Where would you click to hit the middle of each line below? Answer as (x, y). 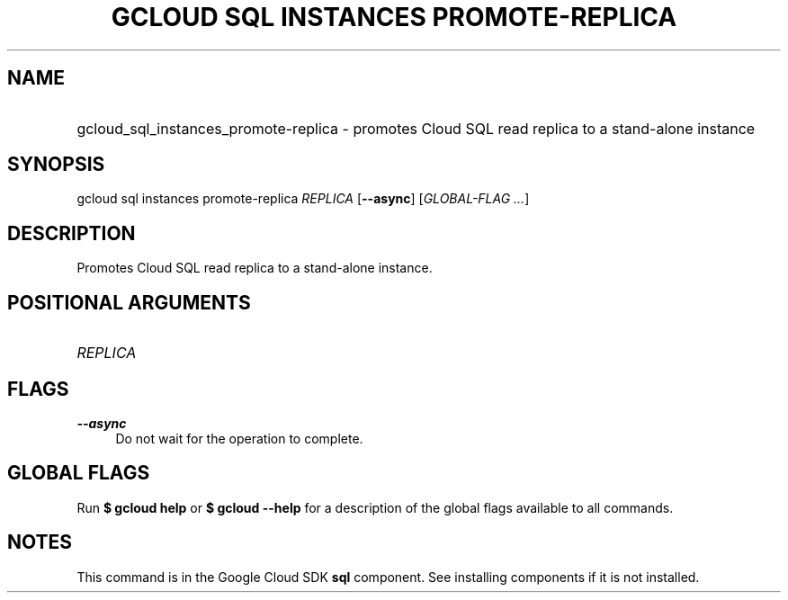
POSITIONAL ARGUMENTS (129, 302)
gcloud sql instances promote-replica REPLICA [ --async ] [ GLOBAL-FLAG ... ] (303, 199)
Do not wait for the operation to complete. (239, 438)
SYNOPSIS (56, 165)
